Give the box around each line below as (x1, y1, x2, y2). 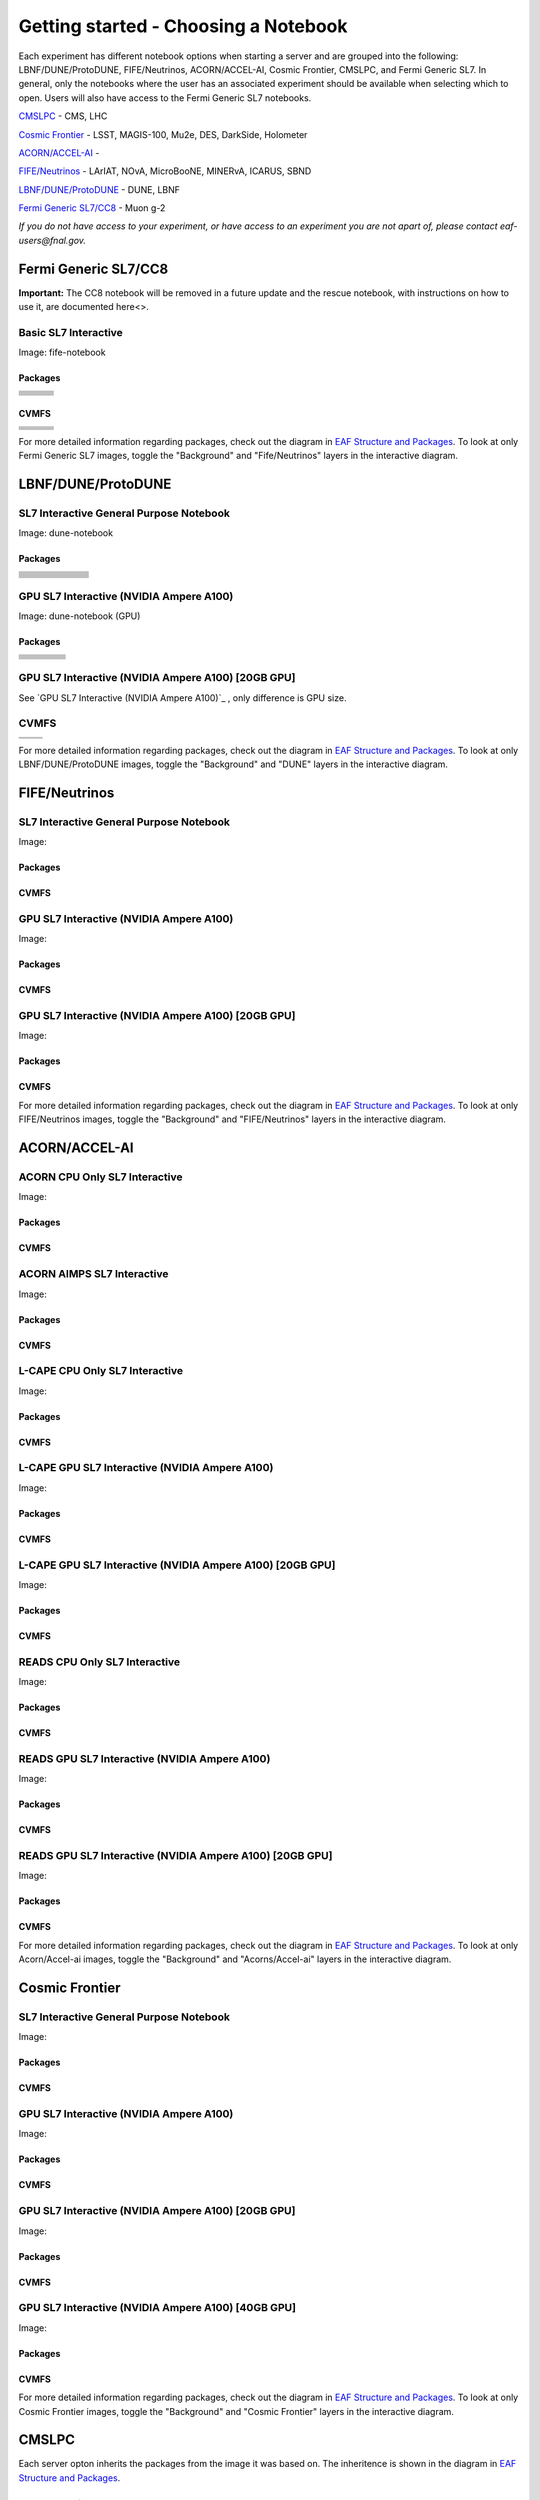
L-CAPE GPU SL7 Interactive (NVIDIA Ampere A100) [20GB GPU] (18, 1558, 336, 1572)
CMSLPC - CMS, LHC (18, 110, 108, 122)
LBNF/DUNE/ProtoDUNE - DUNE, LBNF (18, 183, 180, 195)
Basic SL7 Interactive (18, 325, 124, 339)
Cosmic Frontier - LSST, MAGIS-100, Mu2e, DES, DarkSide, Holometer (18, 128, 308, 140)
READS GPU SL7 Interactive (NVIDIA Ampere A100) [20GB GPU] (18, 1849, 333, 1863)
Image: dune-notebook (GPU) (18, 610, 141, 622)
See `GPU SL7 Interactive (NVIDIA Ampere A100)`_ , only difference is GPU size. (18, 691, 347, 704)
